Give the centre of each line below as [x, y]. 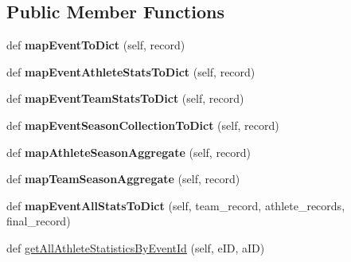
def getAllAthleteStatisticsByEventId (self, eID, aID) [136, 247]
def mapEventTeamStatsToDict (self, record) [125, 98]
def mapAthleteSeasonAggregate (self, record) [129, 152]
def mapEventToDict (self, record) [96, 45]
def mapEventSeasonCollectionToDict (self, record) [143, 125]
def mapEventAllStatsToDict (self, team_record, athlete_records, [176, 205]
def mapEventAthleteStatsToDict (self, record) [131, 71]
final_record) [39, 221]
